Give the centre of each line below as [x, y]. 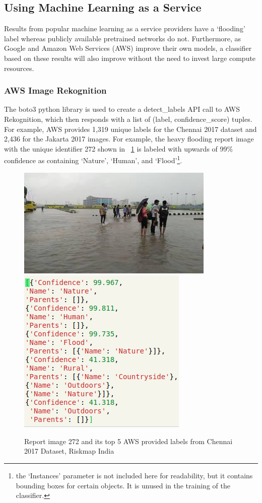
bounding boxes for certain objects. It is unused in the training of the [123, 485]
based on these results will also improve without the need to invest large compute [130, 58]
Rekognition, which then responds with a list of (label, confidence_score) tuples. [128, 119]
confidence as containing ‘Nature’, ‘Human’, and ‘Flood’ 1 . [93, 160]
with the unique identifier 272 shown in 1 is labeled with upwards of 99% [119, 148]
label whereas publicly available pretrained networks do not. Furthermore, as [123, 38]
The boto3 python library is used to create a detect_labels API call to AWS [122, 109]
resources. [19, 68]
